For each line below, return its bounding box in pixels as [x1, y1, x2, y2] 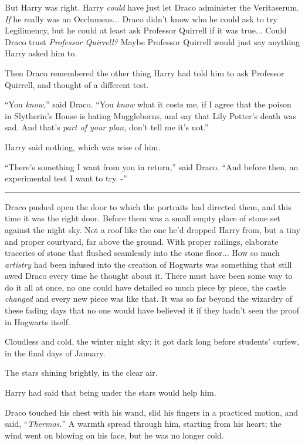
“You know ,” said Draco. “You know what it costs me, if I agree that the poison [5, 98, 292, 110]
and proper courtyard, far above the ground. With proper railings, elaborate [5, 235, 279, 247]
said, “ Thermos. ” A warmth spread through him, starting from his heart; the [5, 417, 282, 430]
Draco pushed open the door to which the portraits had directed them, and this [5, 200, 292, 213]
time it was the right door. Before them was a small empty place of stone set [5, 212, 280, 224]
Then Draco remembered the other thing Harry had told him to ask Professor [5, 66, 284, 79]
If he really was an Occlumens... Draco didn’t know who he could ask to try [5, 12, 277, 25]
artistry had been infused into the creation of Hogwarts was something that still [5, 258, 292, 270]
